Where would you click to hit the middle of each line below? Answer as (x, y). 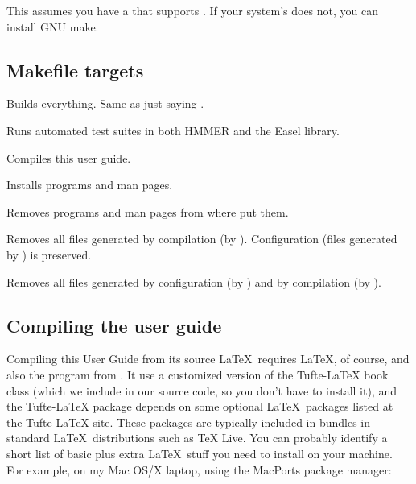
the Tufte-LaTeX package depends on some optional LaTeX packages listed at (200, 406)
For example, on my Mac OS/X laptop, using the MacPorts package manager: (199, 469)
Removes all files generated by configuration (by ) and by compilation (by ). (194, 281)
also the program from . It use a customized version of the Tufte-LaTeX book (198, 374)
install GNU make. (53, 26)
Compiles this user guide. (69, 157)
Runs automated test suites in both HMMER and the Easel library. (173, 130)
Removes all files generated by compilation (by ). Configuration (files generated (202, 239)
